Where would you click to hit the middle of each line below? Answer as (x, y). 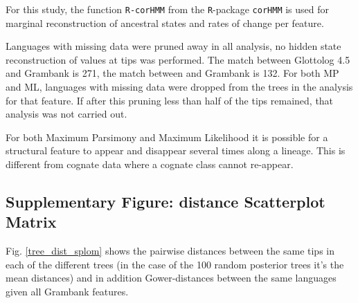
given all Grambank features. (67, 291)
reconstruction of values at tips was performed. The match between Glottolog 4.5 (178, 59)
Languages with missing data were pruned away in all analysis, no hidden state (173, 46)
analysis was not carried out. (66, 114)
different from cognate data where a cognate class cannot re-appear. (150, 164)
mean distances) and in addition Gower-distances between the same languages (171, 278)
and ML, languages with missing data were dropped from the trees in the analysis (179, 87)
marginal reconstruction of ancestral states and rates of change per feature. (165, 22)
